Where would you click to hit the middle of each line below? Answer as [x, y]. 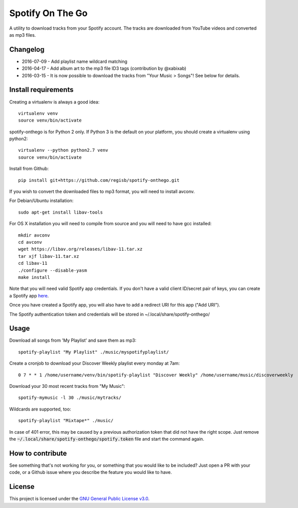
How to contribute [38, 453]
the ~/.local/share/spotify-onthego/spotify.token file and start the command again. [107, 439]
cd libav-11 [33, 263]
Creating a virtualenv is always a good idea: [54, 102]
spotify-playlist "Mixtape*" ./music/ [66, 421]
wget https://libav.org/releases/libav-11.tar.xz [81, 249]
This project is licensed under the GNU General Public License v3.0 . [80, 499]
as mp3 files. [23, 35]
